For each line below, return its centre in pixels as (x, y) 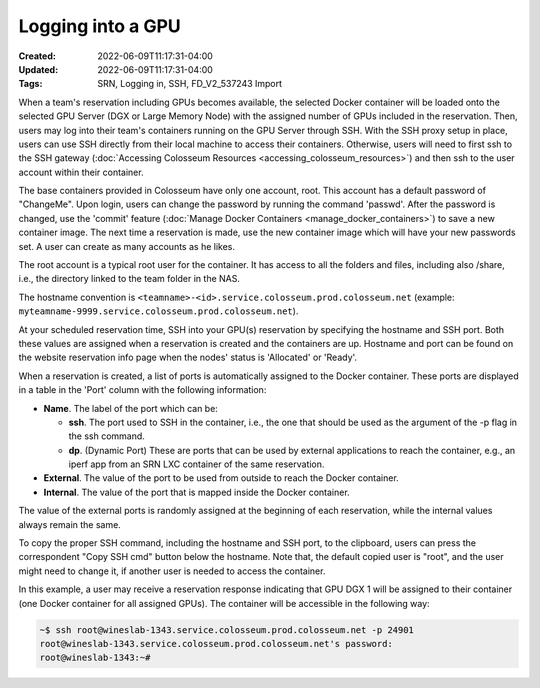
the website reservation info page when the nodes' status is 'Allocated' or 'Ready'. (188, 357)
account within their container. (81, 172)
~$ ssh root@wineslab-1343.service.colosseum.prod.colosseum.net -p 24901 (227, 629)
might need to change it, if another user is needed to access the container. (172, 571)
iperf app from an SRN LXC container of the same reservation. (196, 464)
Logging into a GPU (100, 26)
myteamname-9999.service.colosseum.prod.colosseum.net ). (158, 311)
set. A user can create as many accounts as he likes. (126, 246)
